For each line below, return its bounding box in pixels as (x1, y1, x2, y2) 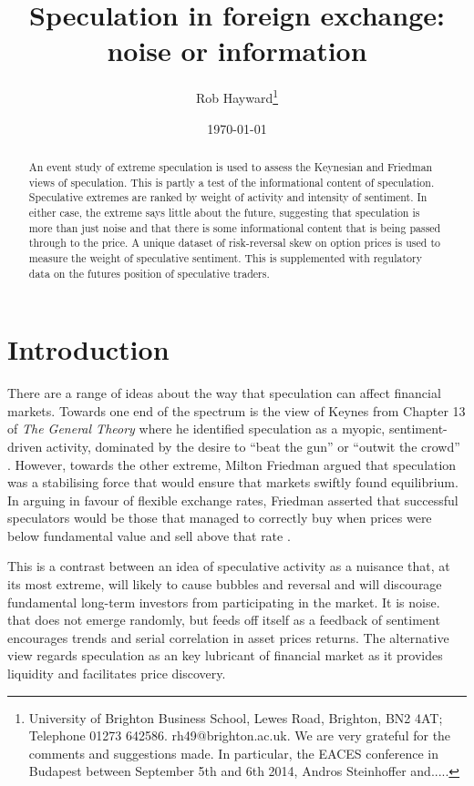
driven (7, 436, 43, 455)
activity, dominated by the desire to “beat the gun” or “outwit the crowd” (46, 436, 460, 455)
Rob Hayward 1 (195, 86, 279, 107)
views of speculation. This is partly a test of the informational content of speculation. (28, 174, 435, 189)
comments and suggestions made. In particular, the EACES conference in (28, 743, 438, 762)
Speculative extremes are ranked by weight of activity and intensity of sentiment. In (28, 189, 428, 205)
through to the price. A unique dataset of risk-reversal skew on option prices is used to (28, 235, 440, 250)
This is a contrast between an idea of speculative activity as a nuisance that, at (7, 556, 450, 576)
